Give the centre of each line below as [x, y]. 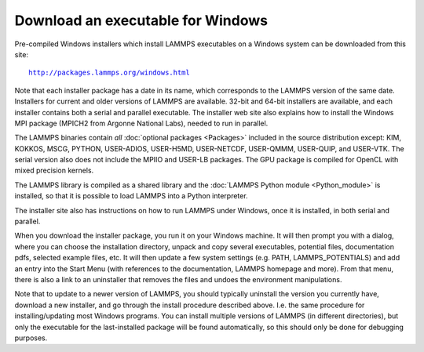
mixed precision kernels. [54, 171]
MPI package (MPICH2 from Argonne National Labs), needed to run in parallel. [141, 123]
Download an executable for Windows [141, 20]
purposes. [31, 338]
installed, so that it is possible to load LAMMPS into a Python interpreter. [131, 196]
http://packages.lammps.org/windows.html [109, 73]
